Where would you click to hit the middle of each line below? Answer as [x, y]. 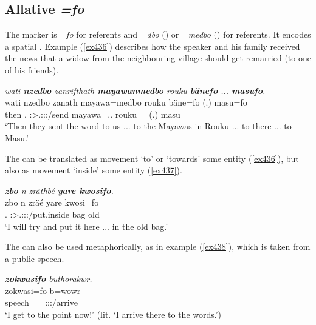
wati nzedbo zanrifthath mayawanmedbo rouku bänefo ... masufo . [135, 90]
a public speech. [35, 258]
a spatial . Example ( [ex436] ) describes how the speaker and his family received [153, 46]
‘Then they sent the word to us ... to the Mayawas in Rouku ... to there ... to [148, 126]
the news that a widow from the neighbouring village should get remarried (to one [158, 58]
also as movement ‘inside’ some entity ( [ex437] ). [94, 170]
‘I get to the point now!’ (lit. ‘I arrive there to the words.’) [113, 314]
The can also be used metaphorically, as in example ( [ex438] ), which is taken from [158, 246]
